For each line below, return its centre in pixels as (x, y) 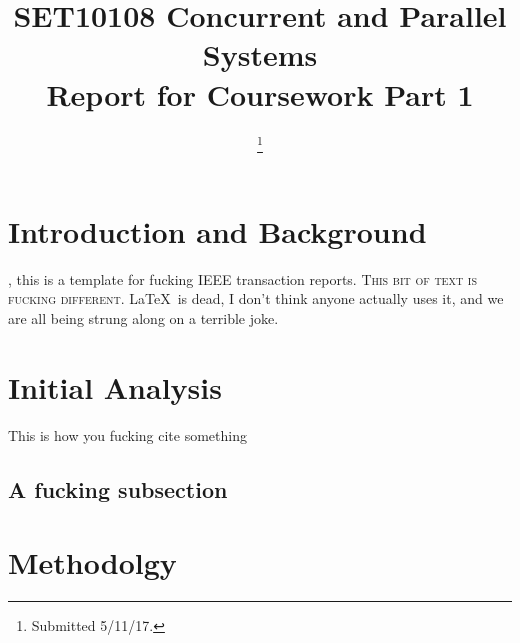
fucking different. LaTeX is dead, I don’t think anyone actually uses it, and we (256, 298)
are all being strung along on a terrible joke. (143, 317)
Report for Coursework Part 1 (260, 93)
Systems (260, 54)
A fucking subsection (118, 488)
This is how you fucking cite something (127, 434)
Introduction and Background (217, 230)
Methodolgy (92, 562)
